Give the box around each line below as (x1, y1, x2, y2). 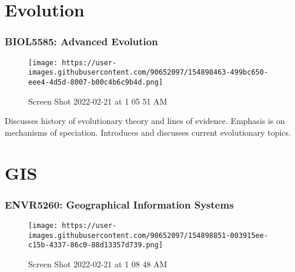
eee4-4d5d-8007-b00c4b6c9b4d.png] (28, 78, 163, 86)
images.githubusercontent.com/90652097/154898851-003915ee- (28, 231, 269, 240)
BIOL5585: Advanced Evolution (5, 34, 158, 49)
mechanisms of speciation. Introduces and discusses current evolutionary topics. (5, 126, 291, 138)
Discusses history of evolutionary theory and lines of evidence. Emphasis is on (5, 115, 285, 127)
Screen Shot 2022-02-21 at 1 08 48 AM (28, 257, 167, 270)
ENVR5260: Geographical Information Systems (5, 197, 234, 211)
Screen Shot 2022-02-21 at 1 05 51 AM (28, 95, 167, 107)
